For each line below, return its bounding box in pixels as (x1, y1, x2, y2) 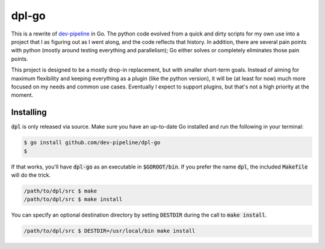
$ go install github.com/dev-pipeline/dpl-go (23, 139, 161, 146)
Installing (11, 107, 48, 117)
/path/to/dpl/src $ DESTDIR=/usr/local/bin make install (23, 227, 196, 235)
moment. (11, 91, 33, 99)
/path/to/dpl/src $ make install (23, 196, 123, 203)
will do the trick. (11, 171, 51, 179)
